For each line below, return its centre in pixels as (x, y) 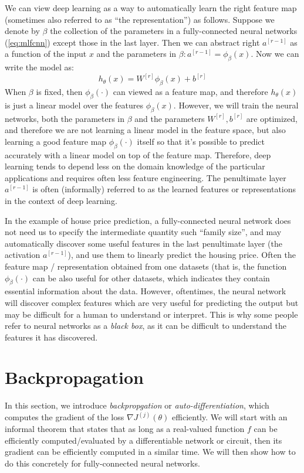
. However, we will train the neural (236, 105)
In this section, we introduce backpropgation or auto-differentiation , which (137, 405)
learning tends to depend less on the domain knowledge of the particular (135, 166)
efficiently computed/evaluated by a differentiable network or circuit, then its (143, 440)
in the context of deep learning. (61, 200)
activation (23, 255)
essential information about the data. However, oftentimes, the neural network (146, 291)
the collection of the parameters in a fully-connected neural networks (174, 31)
